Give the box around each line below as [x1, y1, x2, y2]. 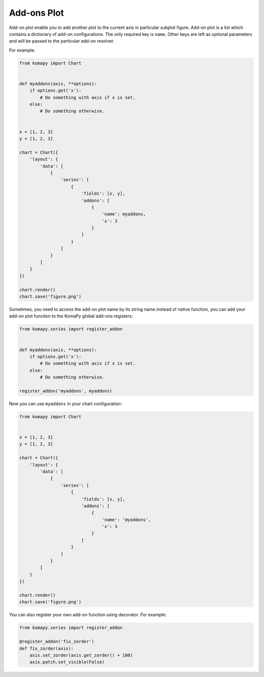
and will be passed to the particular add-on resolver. [9, 38, 115, 44]
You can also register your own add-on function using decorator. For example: [9, 612, 167, 618]
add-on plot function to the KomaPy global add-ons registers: [9, 313, 133, 319]
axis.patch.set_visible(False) [29, 659, 105, 665]
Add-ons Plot [9, 7, 64, 18]
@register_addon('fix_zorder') [19, 639, 95, 645]
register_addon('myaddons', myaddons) [19, 388, 112, 393]
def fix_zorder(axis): [19, 646, 74, 651]
